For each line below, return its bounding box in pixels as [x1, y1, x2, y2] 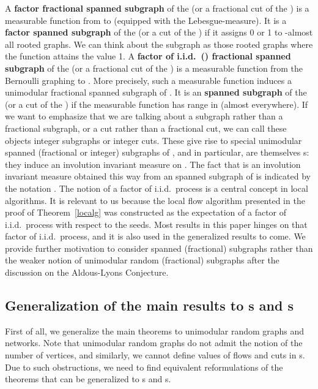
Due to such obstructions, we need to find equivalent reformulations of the [5, 360, 283, 373]
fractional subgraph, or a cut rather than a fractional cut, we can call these [5, 121, 287, 134]
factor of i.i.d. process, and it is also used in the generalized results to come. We [5, 230, 306, 243]
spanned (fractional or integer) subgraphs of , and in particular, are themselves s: [5, 146, 309, 159]
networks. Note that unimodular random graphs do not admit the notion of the [5, 336, 303, 349]
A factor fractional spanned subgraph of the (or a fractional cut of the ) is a [5, 2, 309, 14]
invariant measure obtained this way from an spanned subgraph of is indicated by [5, 170, 311, 183]
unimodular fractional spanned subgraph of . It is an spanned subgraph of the [5, 86, 307, 99]
